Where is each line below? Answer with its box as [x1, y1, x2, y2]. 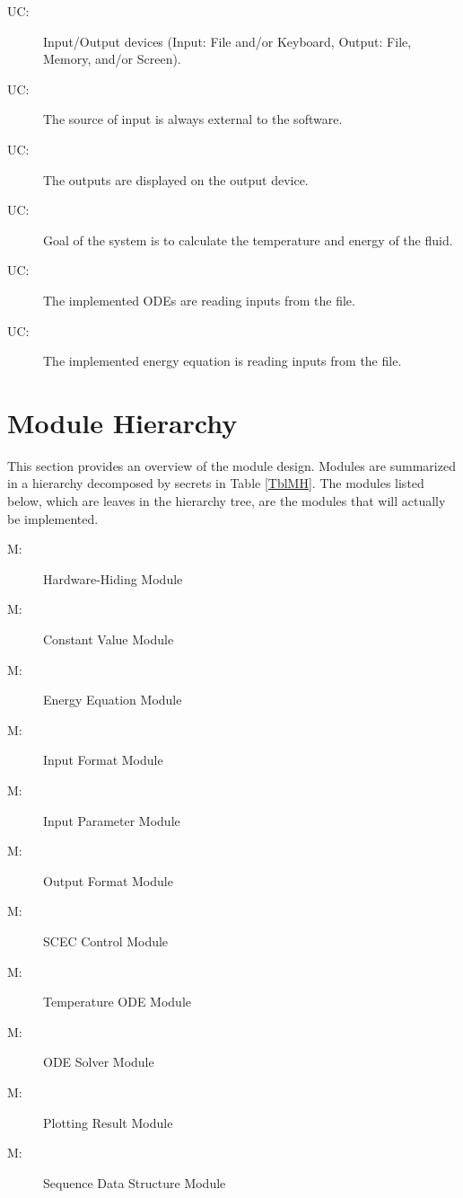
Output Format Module [43, 871, 173, 890]
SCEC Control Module [43, 931, 169, 950]
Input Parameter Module [43, 811, 180, 830]
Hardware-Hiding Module [43, 569, 183, 588]
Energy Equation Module [43, 690, 182, 709]
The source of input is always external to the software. [43, 110, 343, 129]
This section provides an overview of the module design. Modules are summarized [7, 456, 456, 475]
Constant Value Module [43, 630, 174, 648]
